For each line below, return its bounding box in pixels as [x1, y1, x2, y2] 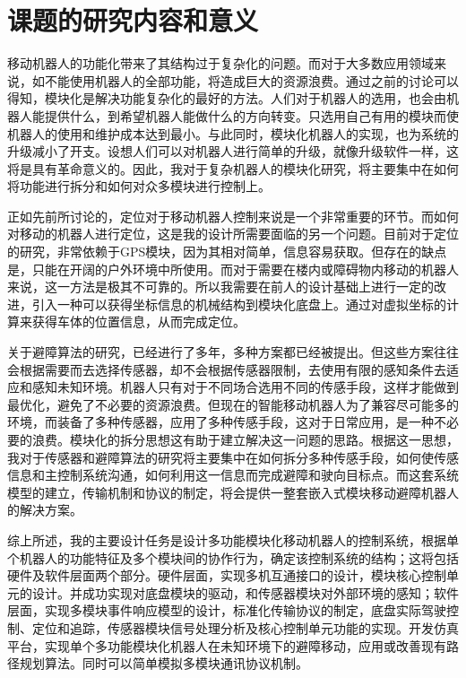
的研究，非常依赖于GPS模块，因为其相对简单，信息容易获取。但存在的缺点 [7, 242, 447, 261]
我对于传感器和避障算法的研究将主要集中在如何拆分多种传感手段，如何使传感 [7, 448, 459, 466]
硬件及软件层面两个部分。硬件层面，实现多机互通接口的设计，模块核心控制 [7, 566, 446, 585]
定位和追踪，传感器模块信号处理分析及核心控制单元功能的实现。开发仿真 [31, 618, 459, 637]
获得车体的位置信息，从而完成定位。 [31, 312, 246, 331]
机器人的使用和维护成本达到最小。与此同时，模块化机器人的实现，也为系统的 [7, 124, 459, 143]
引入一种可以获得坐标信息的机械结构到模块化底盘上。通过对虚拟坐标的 [31, 294, 446, 313]
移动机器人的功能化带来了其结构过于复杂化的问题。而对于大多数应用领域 [7, 54, 434, 73]
